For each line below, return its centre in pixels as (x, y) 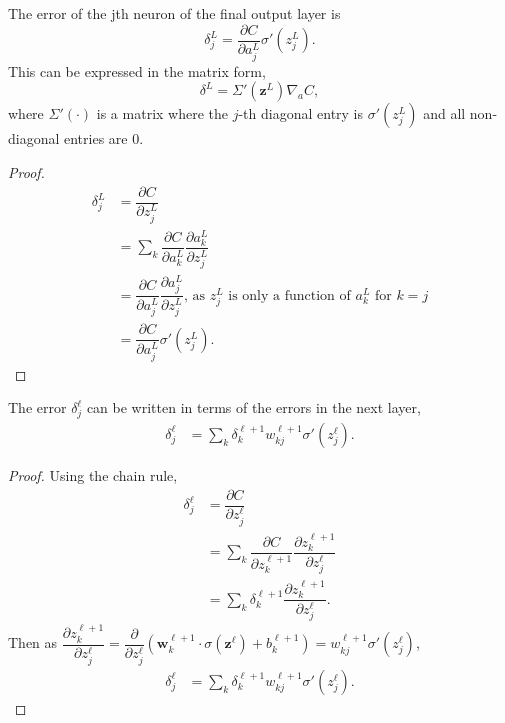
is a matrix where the (162, 113)
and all (444, 113)
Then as (33, 642)
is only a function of (289, 295)
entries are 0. (104, 138)
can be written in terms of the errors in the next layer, (253, 407)
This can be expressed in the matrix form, (137, 70)
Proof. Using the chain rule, (93, 474)
